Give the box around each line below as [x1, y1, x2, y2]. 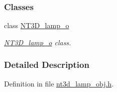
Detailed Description [4, 58, 89, 71]
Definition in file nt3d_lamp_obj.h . [4, 78, 114, 88]
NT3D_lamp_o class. [4, 37, 71, 47]
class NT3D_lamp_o [4, 20, 69, 31]
